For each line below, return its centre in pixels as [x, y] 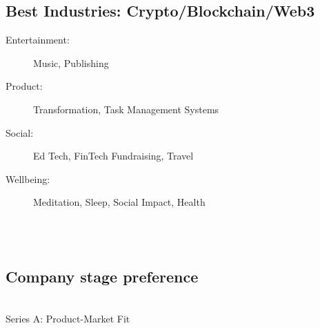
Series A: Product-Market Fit [68, 318]
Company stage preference [102, 276]
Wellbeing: [28, 179]
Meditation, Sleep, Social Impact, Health [119, 202]
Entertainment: [38, 40]
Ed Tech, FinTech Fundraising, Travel [113, 156]
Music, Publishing [71, 62]
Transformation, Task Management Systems [126, 109]
